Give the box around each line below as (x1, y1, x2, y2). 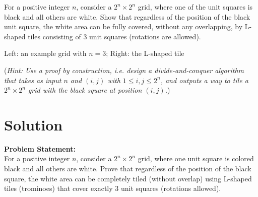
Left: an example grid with (4, 48, 87, 58)
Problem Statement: (4, 143, 76, 154)
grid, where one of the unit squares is (138, 2, 253, 12)
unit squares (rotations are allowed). (89, 31, 201, 41)
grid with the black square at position (28, 85, 142, 95)
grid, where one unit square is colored (138, 153, 254, 164)
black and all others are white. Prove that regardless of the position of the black (4, 163, 251, 174)
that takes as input (4, 75, 61, 85)
